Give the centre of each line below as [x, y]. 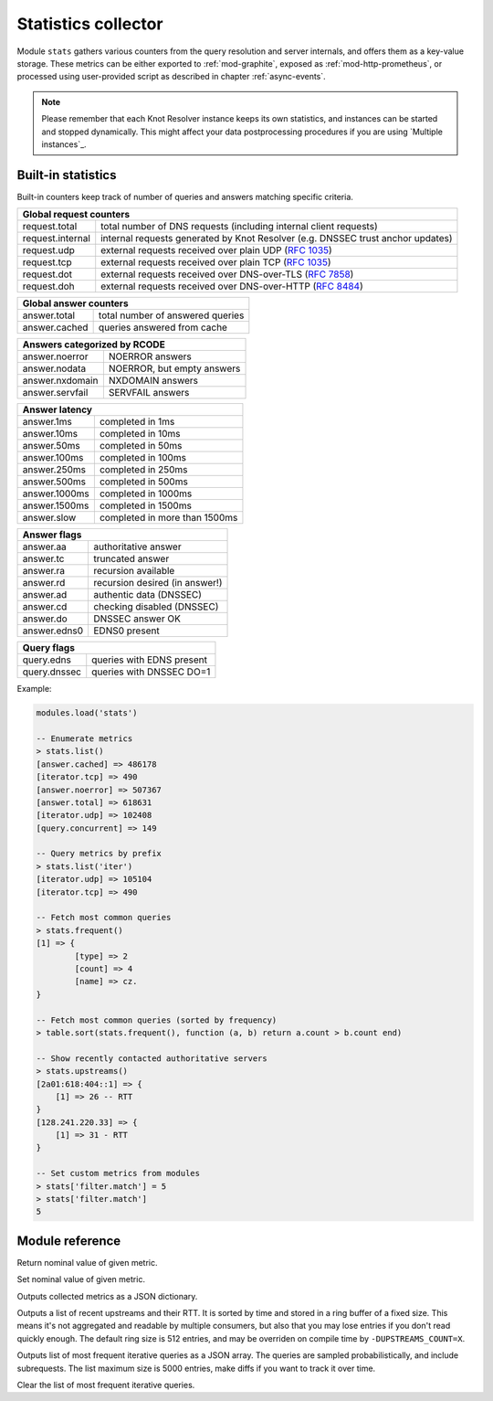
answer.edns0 [53, 631]
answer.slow [49, 518]
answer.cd [45, 607]
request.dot [47, 274]
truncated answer [131, 559]
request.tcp [47, 262]
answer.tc [43, 559]
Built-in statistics [67, 175]
